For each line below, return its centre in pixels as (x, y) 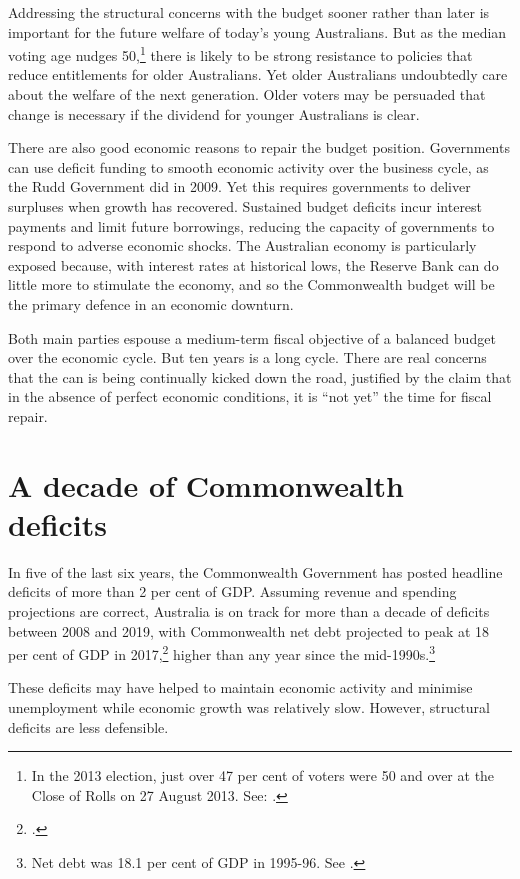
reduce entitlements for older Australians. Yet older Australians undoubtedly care (258, 74)
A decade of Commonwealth (206, 484)
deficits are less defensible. (88, 726)
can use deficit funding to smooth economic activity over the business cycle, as (248, 166)
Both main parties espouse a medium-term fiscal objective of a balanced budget (252, 337)
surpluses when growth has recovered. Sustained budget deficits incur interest (245, 206)
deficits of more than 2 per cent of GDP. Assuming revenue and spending (232, 591)
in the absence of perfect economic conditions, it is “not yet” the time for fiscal (250, 396)
